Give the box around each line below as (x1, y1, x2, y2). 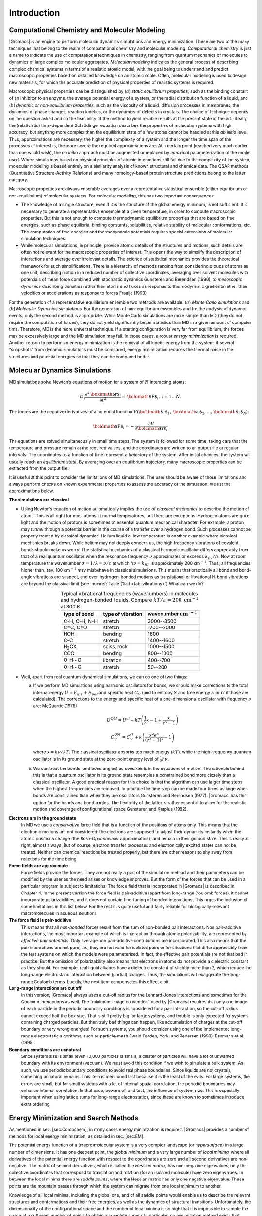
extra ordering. (21, 1101, 51, 1107)
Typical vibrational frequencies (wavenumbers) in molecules (60, 590, 198, 597)
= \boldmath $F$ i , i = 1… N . (121, 394, 181, 401)
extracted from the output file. (9, 465, 69, 471)
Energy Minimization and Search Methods (9, 1114, 139, 1122)
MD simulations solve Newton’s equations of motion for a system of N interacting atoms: (9, 379, 186, 385)
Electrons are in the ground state (9, 815, 77, 821)
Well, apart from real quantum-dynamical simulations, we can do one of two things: (21, 674, 188, 680)
